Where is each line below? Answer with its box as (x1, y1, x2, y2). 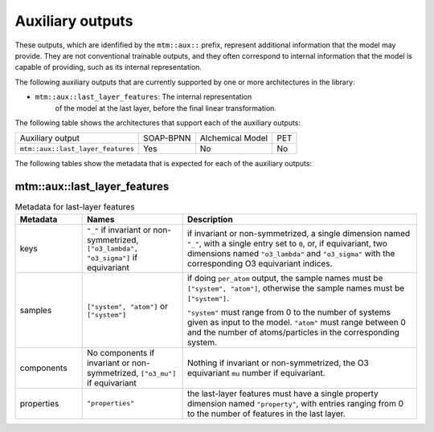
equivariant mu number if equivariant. (186, 367, 325, 378)
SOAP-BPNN (143, 132, 191, 144)
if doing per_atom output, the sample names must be (186, 272, 383, 283)
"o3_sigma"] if (87, 251, 138, 263)
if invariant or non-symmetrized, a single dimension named (186, 228, 411, 239)
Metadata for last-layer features (14, 202, 136, 213)
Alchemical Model (199, 132, 268, 144)
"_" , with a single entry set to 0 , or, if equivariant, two (186, 238, 387, 249)
